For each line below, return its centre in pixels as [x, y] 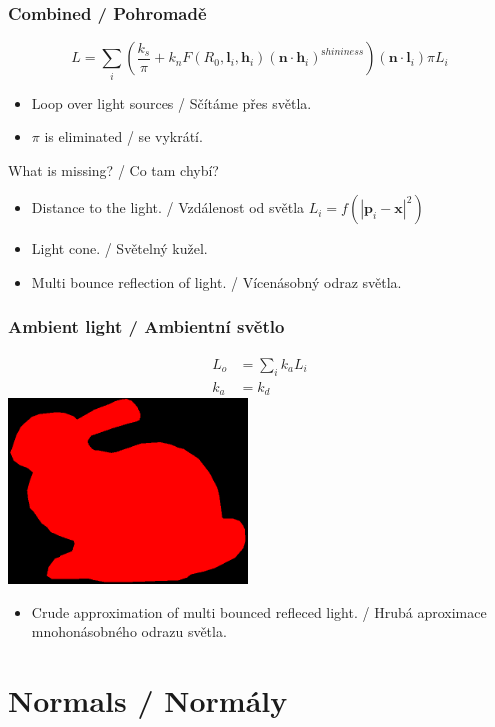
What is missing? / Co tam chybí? [113, 169]
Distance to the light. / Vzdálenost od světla [168, 207]
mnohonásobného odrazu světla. [129, 631]
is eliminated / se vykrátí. [123, 136]
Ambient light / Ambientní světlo [146, 326]
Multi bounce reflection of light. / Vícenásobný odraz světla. [216, 281]
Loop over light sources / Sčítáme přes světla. [171, 102]
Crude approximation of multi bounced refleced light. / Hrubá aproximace [259, 611]
